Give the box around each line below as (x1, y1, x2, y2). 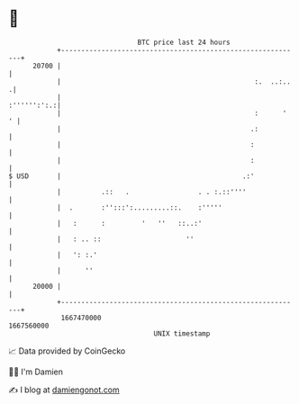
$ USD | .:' (8, 171, 255, 181)
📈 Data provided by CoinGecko (8, 346, 126, 356)
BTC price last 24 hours (137, 38, 231, 47)
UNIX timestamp (153, 328, 211, 338)
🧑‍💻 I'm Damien (8, 366, 64, 377)
